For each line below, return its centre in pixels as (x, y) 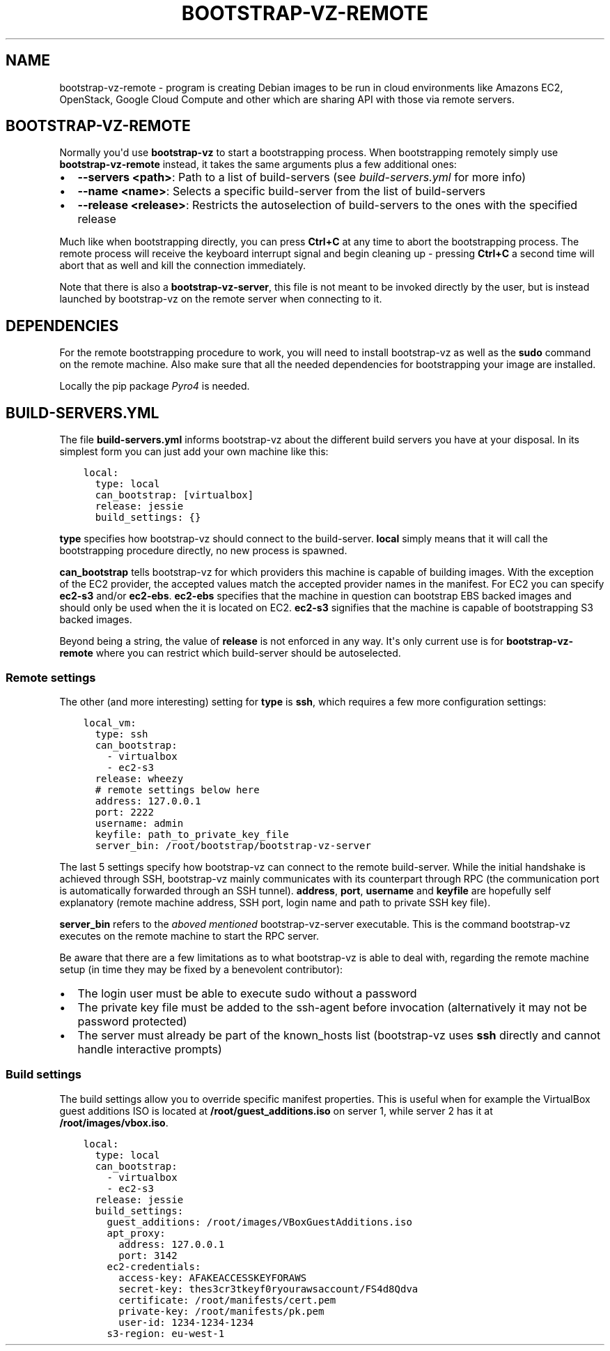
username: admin (139, 823)
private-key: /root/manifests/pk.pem (221, 1311)
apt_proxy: (136, 1233)
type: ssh (122, 734)
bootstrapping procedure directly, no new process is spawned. (203, 551)
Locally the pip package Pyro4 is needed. (155, 386)
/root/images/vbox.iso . (114, 1122)
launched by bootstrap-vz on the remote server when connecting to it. (221, 299)
